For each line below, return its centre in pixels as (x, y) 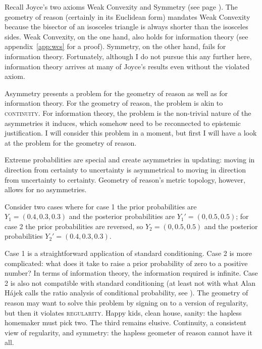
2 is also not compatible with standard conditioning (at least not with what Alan (130, 282)
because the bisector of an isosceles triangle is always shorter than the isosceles (126, 27)
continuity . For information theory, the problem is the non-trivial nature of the (128, 113)
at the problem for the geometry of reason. (71, 142)
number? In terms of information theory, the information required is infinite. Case (131, 273)
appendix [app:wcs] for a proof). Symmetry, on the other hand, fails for (115, 46)
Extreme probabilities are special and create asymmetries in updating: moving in (130, 160)
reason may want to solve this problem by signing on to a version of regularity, (126, 303)
